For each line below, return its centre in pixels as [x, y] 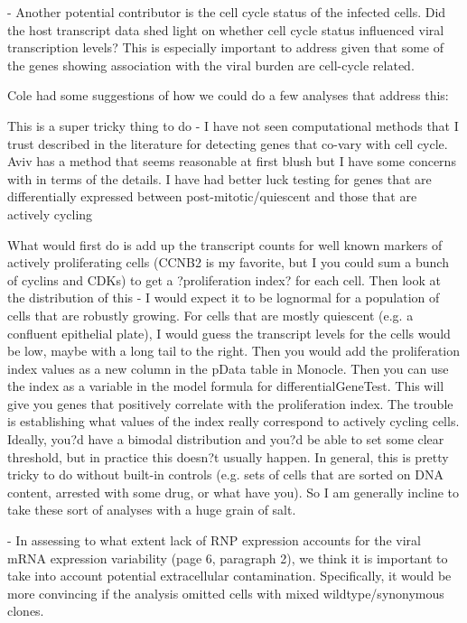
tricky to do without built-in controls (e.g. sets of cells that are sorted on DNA [225, 474]
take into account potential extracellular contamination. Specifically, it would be [229, 576]
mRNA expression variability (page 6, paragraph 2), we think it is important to [228, 558]
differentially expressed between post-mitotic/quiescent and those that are [212, 196]
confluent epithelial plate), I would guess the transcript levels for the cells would [229, 333]
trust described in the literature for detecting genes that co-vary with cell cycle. [228, 143]
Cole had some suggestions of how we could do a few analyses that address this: [228, 95]
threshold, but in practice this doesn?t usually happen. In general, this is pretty [228, 456]
